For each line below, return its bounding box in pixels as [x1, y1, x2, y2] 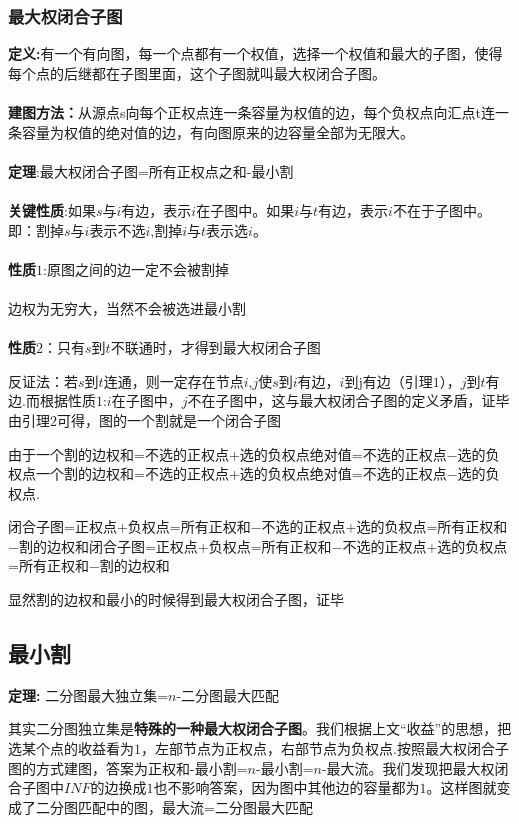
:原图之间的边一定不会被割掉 [43, 258, 229, 279]
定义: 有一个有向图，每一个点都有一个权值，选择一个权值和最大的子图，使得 [8, 43, 503, 64]
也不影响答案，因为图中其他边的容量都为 [153, 777, 420, 798]
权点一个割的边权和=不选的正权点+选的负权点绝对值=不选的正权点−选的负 [8, 463, 500, 484]
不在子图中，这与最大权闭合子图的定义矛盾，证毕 [187, 390, 510, 411]
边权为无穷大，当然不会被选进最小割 [8, 297, 246, 318]
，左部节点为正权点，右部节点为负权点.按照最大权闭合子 [141, 738, 509, 759]
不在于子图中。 [392, 199, 491, 220]
